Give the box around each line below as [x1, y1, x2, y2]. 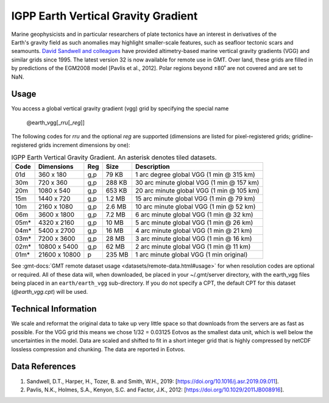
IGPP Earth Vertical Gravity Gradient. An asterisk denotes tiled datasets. [11, 153, 217, 162]
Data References [11, 362, 76, 372]
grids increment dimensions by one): [38, 141, 130, 149]
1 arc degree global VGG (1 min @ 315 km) [135, 171, 255, 179]
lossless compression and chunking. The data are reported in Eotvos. [11, 345, 186, 353]
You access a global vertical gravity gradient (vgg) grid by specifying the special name [11, 105, 229, 112]
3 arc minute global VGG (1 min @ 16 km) [135, 235, 252, 243]
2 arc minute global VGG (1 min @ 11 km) [135, 243, 251, 251]
